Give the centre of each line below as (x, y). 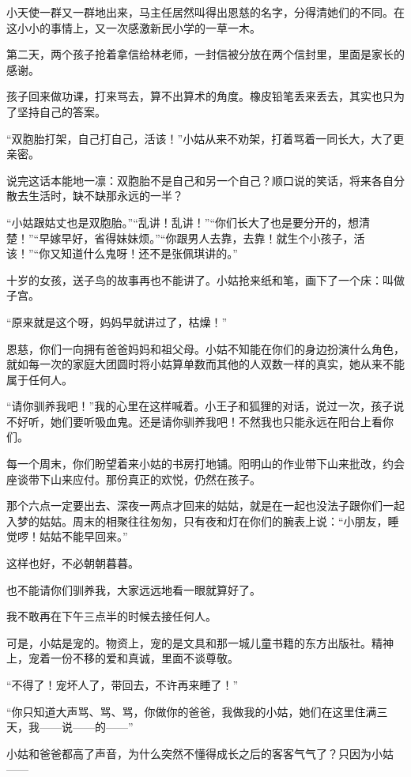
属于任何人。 (40, 379)
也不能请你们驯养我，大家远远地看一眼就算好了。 (134, 589)
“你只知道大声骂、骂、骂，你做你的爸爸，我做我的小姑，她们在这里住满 (192, 711)
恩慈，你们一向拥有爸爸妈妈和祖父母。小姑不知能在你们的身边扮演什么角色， (205, 348)
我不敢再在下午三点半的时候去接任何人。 (111, 616)
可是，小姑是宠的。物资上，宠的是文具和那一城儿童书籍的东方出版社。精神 (200, 642)
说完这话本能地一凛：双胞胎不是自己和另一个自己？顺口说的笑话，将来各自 (200, 180)
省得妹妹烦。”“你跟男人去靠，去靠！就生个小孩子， (224, 238)
